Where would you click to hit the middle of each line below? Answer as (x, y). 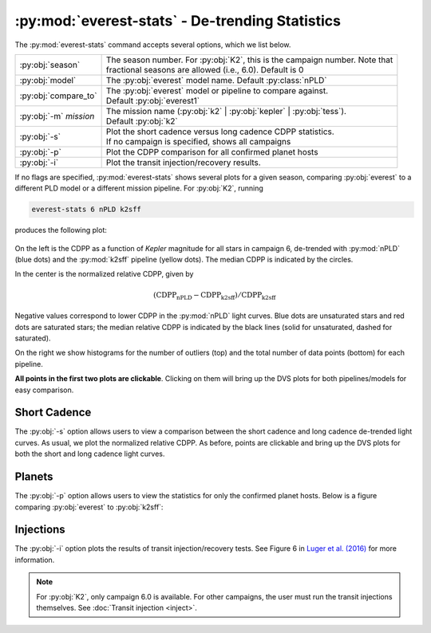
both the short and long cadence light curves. (90, 454)
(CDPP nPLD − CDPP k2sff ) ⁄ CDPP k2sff (214, 296)
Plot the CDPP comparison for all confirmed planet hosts (212, 151)
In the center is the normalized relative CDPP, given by (104, 274)
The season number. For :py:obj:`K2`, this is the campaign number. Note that (249, 60)
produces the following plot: (61, 230)
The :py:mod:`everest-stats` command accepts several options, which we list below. (153, 45)
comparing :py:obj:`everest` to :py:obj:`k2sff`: (89, 507)
